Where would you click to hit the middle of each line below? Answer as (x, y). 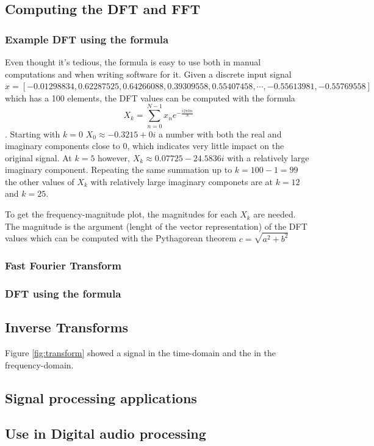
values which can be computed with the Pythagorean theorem (121, 238)
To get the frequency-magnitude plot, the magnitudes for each (121, 214)
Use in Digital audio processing (106, 433)
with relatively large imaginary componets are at (182, 181)
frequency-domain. (39, 364)
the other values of (40, 181)
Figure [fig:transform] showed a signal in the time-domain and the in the (140, 353)
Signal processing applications (101, 397)
